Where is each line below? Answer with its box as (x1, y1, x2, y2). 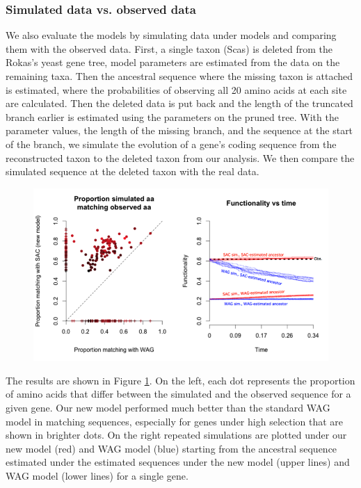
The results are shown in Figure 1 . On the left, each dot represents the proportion (6, 373, 355, 387)
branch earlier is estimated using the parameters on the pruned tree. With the (6, 109, 339, 124)
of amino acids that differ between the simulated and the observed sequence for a (6, 387, 351, 401)
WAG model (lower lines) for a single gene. (6, 469, 188, 483)
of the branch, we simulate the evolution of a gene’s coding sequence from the (6, 136, 337, 151)
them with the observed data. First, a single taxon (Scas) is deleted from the (6, 41, 333, 56)
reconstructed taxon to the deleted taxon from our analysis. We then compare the (6, 150, 355, 165)
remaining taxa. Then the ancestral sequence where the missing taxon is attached (6, 69, 353, 83)
